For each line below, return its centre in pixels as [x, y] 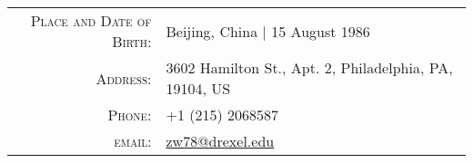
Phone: [130, 115]
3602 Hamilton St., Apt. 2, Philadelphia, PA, [309, 67]
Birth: [132, 41]
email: [133, 141]
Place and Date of [91, 20]
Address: [124, 78]
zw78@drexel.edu [220, 141]
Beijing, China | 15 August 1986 [268, 31]
